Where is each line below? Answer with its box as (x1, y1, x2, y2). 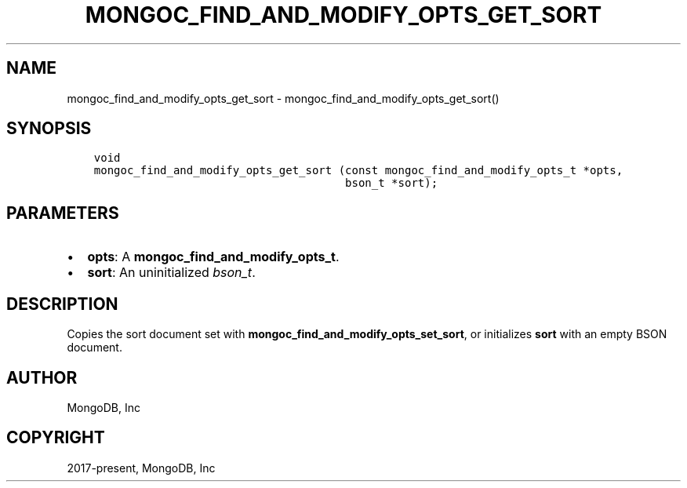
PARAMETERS (6, 202, 119, 223)
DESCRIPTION (6, 293, 118, 314)
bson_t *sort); (345, 177, 438, 190)
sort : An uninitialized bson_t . (87, 264, 256, 281)
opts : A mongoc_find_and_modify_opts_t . (87, 249, 340, 265)
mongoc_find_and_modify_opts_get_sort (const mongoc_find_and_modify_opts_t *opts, (93, 164, 623, 177)
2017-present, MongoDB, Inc (67, 461, 216, 475)
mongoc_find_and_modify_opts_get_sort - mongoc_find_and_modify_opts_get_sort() (67, 91, 500, 105)
